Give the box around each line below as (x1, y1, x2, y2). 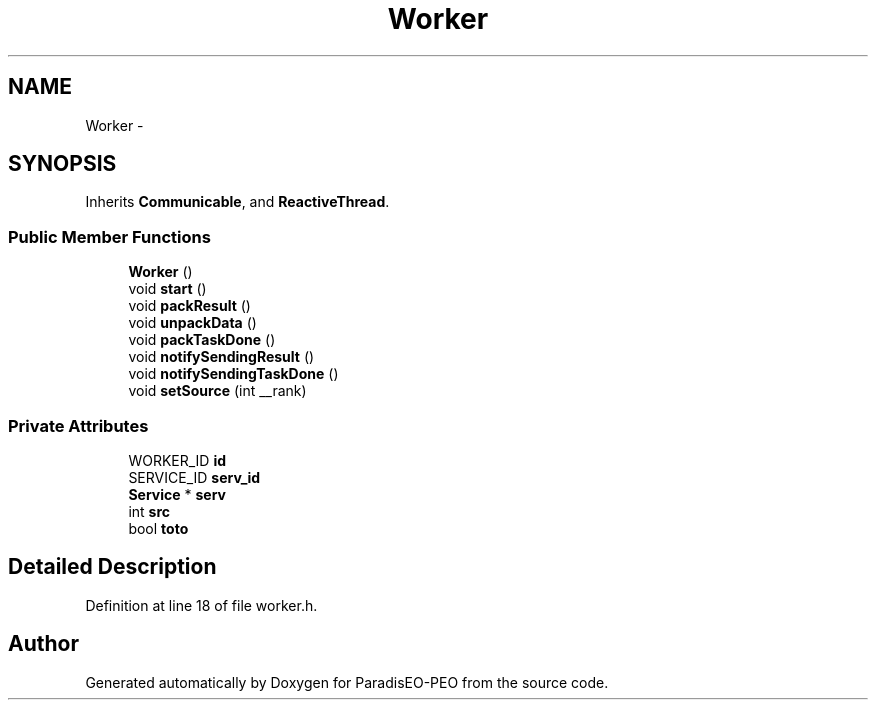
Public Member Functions (8, 226, 211, 247)
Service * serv (128, 485, 226, 503)
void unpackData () (128, 314, 257, 332)
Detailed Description (8, 554, 217, 580)
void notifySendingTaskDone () (128, 365, 339, 383)
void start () (128, 280, 207, 298)
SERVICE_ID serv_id (128, 468, 261, 486)
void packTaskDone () (128, 331, 276, 349)
